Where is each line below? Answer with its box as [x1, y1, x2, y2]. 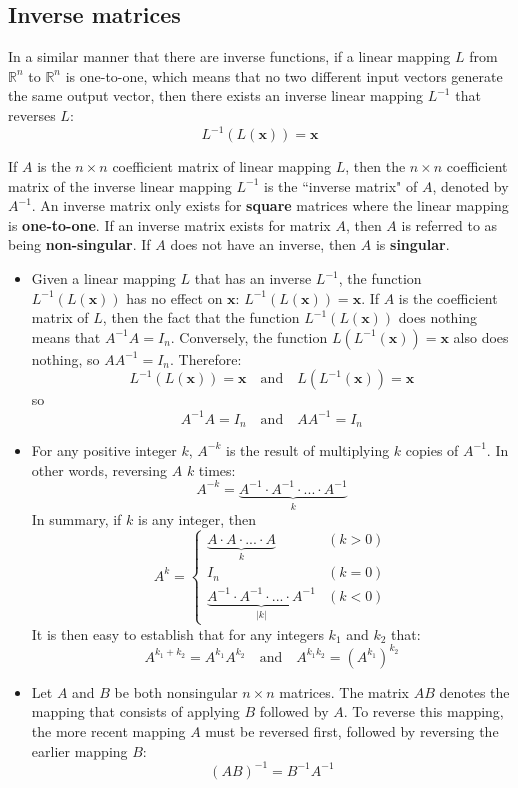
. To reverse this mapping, [343, 701, 504, 722]
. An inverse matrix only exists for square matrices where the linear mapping [31, 195, 509, 216]
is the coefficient [398, 287, 498, 308]
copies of [405, 439, 459, 460]
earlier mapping [31, 740, 128, 761]
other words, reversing [31, 459, 168, 480]
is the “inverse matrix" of [264, 175, 418, 196]
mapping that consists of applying [31, 701, 240, 722]
